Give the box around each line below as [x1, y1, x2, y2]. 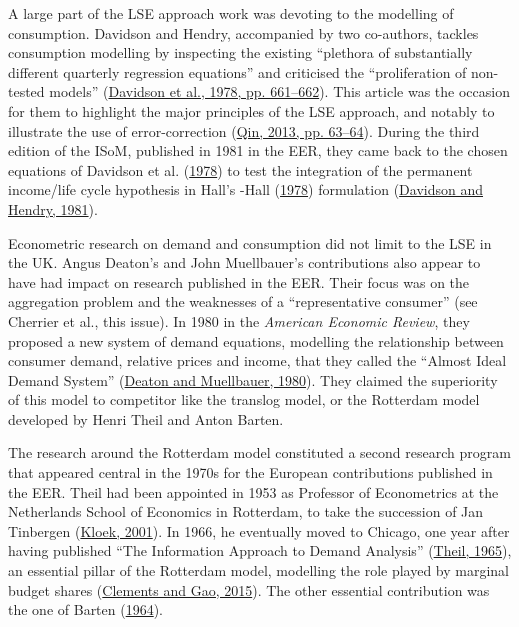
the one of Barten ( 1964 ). [8, 599, 164, 620]
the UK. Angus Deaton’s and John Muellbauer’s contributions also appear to [8, 252, 481, 273]
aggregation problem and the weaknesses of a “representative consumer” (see [8, 291, 478, 312]
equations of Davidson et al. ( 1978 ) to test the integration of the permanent [8, 159, 473, 180]
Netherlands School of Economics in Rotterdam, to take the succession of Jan [8, 501, 484, 522]
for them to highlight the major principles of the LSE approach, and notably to [8, 100, 495, 121]
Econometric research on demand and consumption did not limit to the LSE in [8, 232, 492, 253]
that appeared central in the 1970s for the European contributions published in [8, 462, 493, 483]
